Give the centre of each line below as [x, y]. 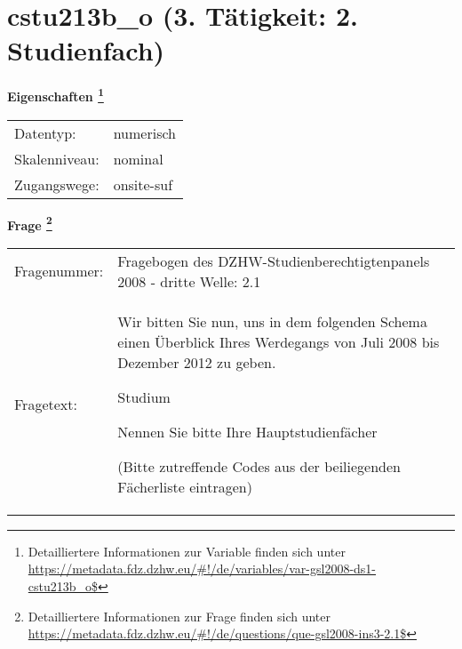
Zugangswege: [57, 184]
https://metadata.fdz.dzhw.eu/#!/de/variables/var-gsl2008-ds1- [202, 569]
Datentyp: [45, 132]
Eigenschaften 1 [56, 95]
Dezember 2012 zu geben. [197, 362]
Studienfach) [86, 50]
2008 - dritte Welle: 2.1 [189, 281]
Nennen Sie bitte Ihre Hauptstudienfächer [247, 431]
